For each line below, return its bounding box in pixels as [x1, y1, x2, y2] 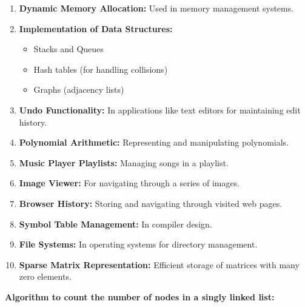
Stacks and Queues [33, 42, 104, 55]
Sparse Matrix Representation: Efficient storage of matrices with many [19, 258, 300, 271]
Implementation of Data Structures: [19, 22, 173, 35]
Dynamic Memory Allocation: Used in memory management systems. [19, 2, 294, 14]
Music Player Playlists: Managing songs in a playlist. [19, 156, 229, 169]
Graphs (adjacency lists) [33, 83, 124, 96]
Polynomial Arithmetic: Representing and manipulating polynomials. [19, 136, 289, 149]
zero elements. [19, 270, 72, 283]
